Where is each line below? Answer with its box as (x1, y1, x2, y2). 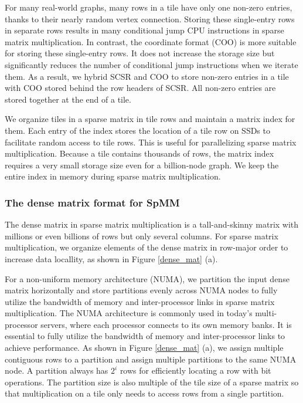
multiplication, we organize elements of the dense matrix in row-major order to (5, 241, 288, 253)
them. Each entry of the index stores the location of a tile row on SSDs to (5, 124, 270, 136)
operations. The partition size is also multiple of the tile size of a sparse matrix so (5, 375, 299, 388)
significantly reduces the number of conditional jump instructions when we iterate (5, 58, 298, 70)
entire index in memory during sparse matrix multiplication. (5, 170, 221, 182)
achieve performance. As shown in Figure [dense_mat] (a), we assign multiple (5, 341, 284, 354)
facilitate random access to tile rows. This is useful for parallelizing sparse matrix (5, 136, 297, 148)
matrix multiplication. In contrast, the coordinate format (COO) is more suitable (5, 35, 297, 48)
